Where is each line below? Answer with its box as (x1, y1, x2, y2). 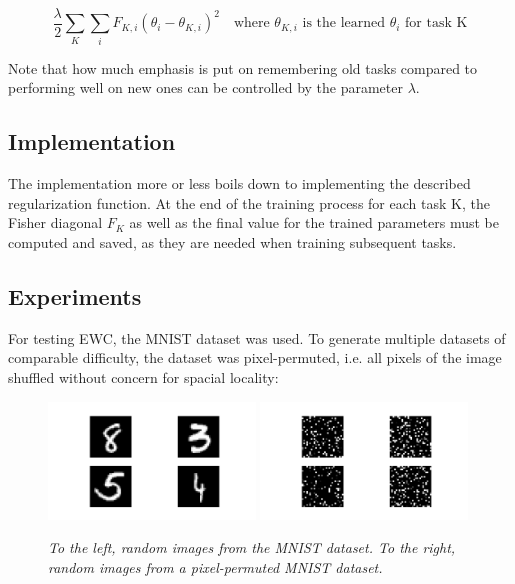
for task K (405, 16, 468, 31)
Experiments (8, 280, 142, 311)
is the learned (302, 16, 386, 31)
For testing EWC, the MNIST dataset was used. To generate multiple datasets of (8, 327, 506, 348)
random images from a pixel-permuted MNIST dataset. (48, 557, 383, 577)
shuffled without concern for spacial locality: (8, 366, 279, 387)
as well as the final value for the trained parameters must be (129, 212, 499, 233)
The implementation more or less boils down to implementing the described (8, 173, 471, 194)
